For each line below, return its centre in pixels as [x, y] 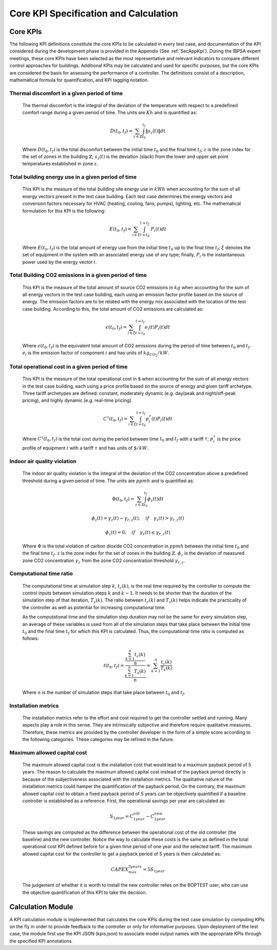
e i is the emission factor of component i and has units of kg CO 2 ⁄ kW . [96, 354]
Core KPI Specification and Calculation [94, 13]
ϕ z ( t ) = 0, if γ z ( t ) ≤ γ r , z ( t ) [138, 533]
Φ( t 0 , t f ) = [123, 499]
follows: [31, 639]
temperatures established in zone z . [60, 164]
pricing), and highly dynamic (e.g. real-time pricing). [77, 400]
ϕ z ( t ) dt [155, 499]
